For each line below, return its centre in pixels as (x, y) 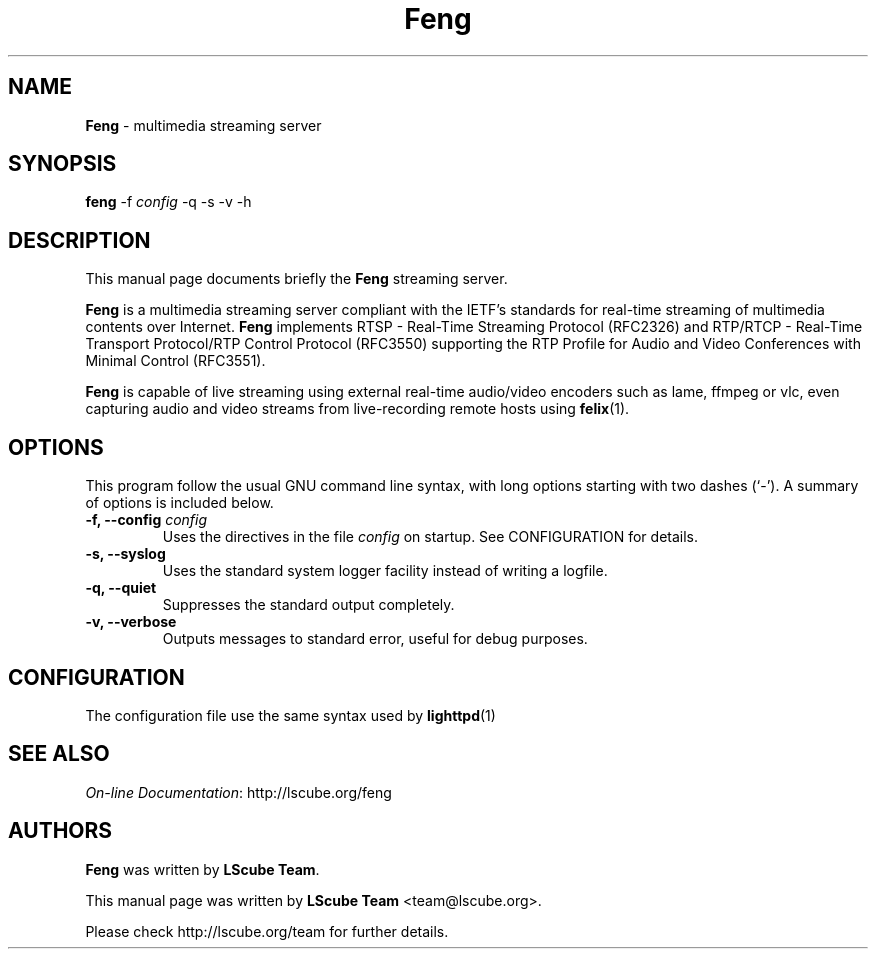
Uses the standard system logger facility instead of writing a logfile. (385, 571)
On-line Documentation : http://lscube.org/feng (238, 792)
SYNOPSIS (62, 164)
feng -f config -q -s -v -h (168, 202)
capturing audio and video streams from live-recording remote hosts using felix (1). (357, 409)
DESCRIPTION (79, 240)
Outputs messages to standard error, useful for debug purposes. (375, 639)
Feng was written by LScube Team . (202, 869)
